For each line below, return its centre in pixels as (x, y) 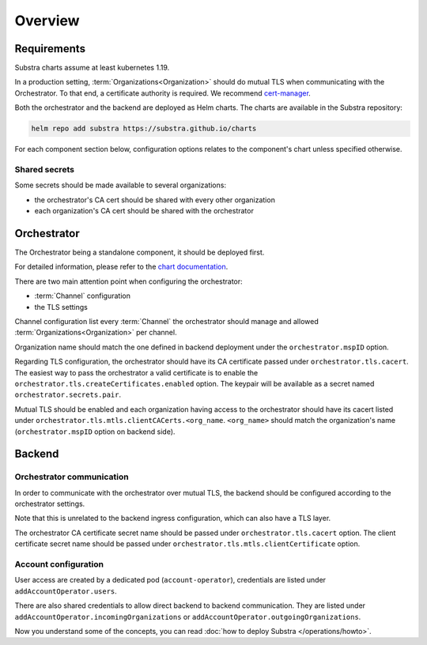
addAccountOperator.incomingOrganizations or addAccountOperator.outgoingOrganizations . (188, 617)
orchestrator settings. (50, 504)
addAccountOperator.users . (66, 591)
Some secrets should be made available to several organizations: (121, 185)
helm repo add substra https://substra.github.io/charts (144, 129)
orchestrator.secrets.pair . (68, 394)
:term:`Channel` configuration (82, 296)
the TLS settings (61, 307)
